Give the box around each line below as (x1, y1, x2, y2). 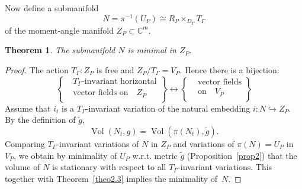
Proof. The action (5, 63, 69, 76)
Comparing (5, 138, 45, 149)
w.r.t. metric (132, 149, 178, 161)
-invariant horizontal (82, 77, 157, 86)
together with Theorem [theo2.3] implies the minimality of (5, 172, 218, 184)
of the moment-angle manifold (5, 24, 114, 36)
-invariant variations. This (178, 161, 272, 173)
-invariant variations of (56, 138, 139, 149)
